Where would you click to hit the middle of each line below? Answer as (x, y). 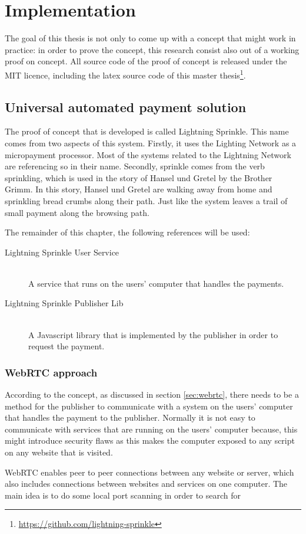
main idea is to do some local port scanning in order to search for (123, 495)
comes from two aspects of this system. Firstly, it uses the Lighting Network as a (151, 142)
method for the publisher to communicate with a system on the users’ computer (149, 406)
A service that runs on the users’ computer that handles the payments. (156, 283)
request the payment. (66, 346)
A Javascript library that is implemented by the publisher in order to (153, 334)
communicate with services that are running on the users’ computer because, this (151, 429)
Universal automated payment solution (126, 107)
